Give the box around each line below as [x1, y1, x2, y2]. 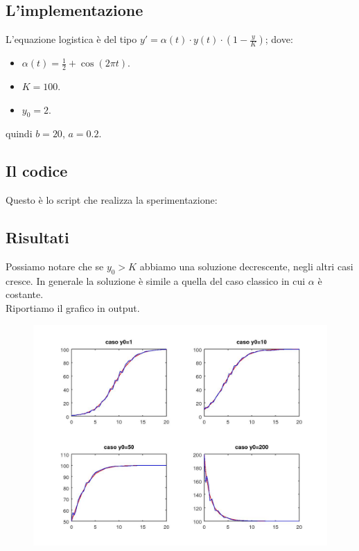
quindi [6, 126, 33, 141]
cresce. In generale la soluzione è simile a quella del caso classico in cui [6, 273, 306, 288]
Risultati [6, 227, 69, 248]
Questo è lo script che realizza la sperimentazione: [6, 193, 218, 207]
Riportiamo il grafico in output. [6, 301, 140, 315]
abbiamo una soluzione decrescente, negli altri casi [139, 259, 353, 274]
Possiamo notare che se [6, 259, 104, 274]
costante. [6, 287, 44, 301]
